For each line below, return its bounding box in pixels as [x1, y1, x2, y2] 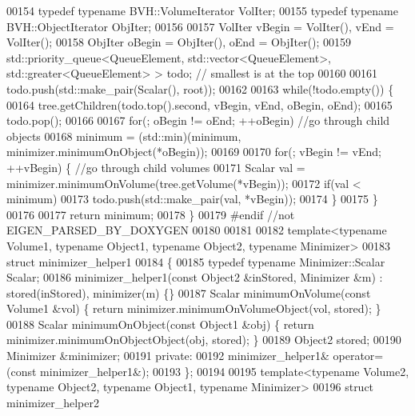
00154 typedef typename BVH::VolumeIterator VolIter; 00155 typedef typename [6, 2, 398, 18]
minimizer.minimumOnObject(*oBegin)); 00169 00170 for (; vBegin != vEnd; [6, 143, 381, 160]
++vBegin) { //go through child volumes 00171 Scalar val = [6, 158, 305, 175]
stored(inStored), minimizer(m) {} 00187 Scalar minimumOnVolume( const [6, 284, 371, 301]
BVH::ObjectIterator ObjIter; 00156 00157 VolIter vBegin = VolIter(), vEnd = [6, 18, 394, 34]
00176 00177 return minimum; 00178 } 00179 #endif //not [6, 206, 295, 222]
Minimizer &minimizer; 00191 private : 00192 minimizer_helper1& [6, 347, 329, 364]
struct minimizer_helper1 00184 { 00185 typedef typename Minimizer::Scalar [6, 253, 385, 270]
